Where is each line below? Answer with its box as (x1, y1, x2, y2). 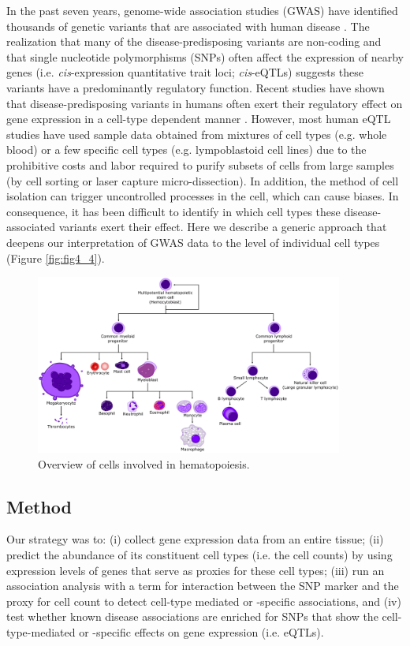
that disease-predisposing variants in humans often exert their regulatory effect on (6, 95, 403, 111)
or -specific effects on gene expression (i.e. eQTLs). (79, 623, 324, 640)
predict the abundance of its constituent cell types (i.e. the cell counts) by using (6, 546, 393, 562)
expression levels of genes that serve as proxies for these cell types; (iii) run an (6, 562, 385, 578)
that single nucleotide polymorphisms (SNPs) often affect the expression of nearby (6, 48, 404, 65)
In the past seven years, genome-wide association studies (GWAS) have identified (6, 2, 398, 18)
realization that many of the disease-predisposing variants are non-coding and (6, 33, 382, 50)
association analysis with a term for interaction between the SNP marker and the (6, 577, 399, 594)
